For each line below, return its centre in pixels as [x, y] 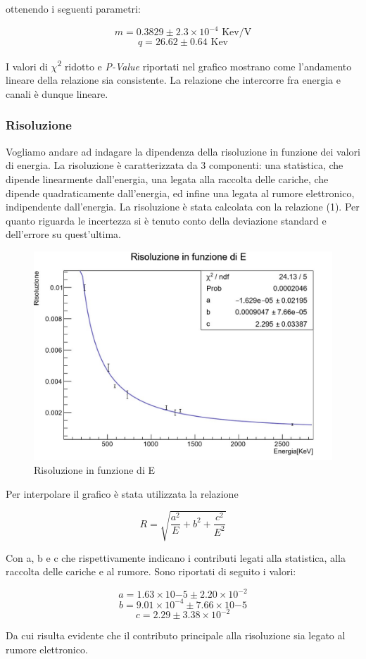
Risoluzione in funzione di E [94, 469]
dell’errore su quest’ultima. [64, 234]
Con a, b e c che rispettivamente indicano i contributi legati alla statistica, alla [176, 557]
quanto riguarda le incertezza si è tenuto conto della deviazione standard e [166, 220]
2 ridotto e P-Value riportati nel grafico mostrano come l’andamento [204, 65]
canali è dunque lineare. [57, 93]
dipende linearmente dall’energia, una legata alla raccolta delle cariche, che [167, 178]
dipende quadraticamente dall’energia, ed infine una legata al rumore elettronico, [180, 193]
